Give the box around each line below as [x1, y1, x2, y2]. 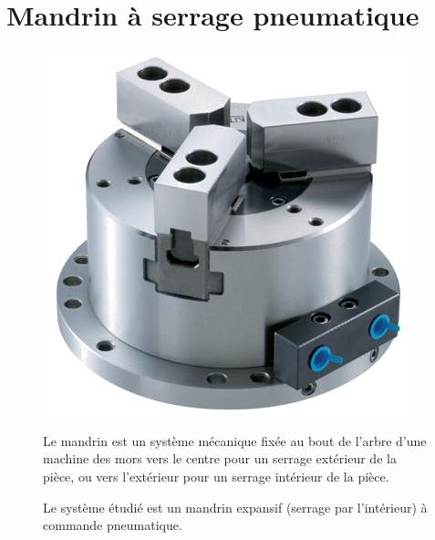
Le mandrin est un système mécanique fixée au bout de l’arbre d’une [43, 431, 427, 450]
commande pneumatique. [43, 515, 182, 535]
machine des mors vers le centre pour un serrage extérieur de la [43, 449, 397, 468]
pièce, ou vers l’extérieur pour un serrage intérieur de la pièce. [43, 466, 389, 485]
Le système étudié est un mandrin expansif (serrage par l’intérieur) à [43, 497, 428, 516]
